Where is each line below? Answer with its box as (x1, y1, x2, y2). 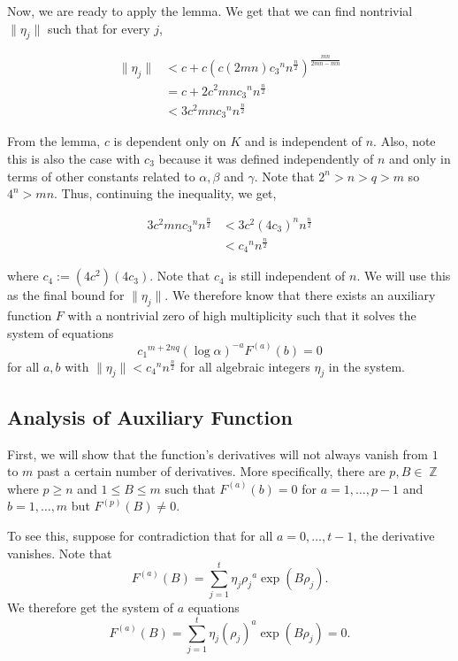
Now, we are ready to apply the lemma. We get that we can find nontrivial (7, 2, 413, 19)
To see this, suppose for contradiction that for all (7, 526, 273, 544)
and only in (389, 150, 451, 168)
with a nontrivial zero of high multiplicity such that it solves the (67, 305, 416, 324)
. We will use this (356, 266, 451, 285)
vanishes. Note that (7, 543, 112, 562)
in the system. (328, 357, 405, 375)
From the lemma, (7, 132, 101, 150)
